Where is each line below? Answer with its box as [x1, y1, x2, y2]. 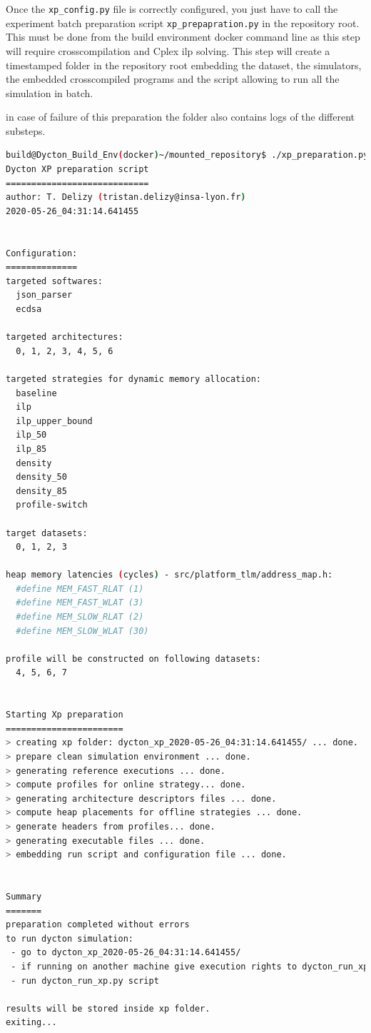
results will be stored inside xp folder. [6, 1003, 210, 1014]
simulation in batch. [6, 85, 93, 100]
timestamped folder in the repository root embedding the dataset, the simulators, [6, 57, 362, 72]
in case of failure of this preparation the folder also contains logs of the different [6, 109, 355, 124]
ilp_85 [16, 443, 47, 454]
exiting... [6, 1017, 57, 1028]
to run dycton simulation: [6, 933, 133, 944]
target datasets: [6, 528, 88, 538]
